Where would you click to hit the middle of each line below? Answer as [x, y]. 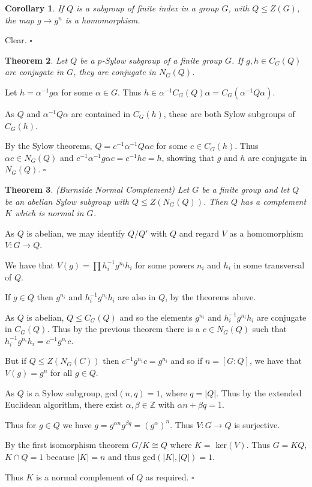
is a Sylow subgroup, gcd [72, 392]
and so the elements [156, 317]
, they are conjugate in [115, 72]
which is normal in [49, 213]
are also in [137, 297]
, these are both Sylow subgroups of [229, 113]
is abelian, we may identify [76, 233]
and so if [187, 361]
